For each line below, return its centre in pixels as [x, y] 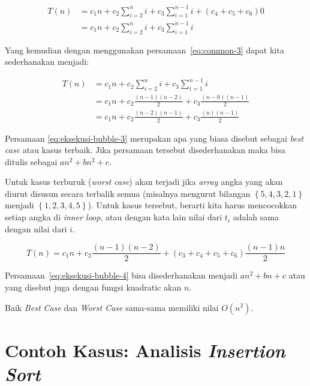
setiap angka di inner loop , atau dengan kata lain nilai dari [114, 217]
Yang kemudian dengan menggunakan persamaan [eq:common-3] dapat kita [145, 50]
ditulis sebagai [31, 161]
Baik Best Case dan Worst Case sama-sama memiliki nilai [112, 307]
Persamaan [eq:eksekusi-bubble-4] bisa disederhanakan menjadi [121, 275]
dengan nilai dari [36, 228]
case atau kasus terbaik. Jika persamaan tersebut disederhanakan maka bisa [145, 150]
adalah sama [256, 217]
